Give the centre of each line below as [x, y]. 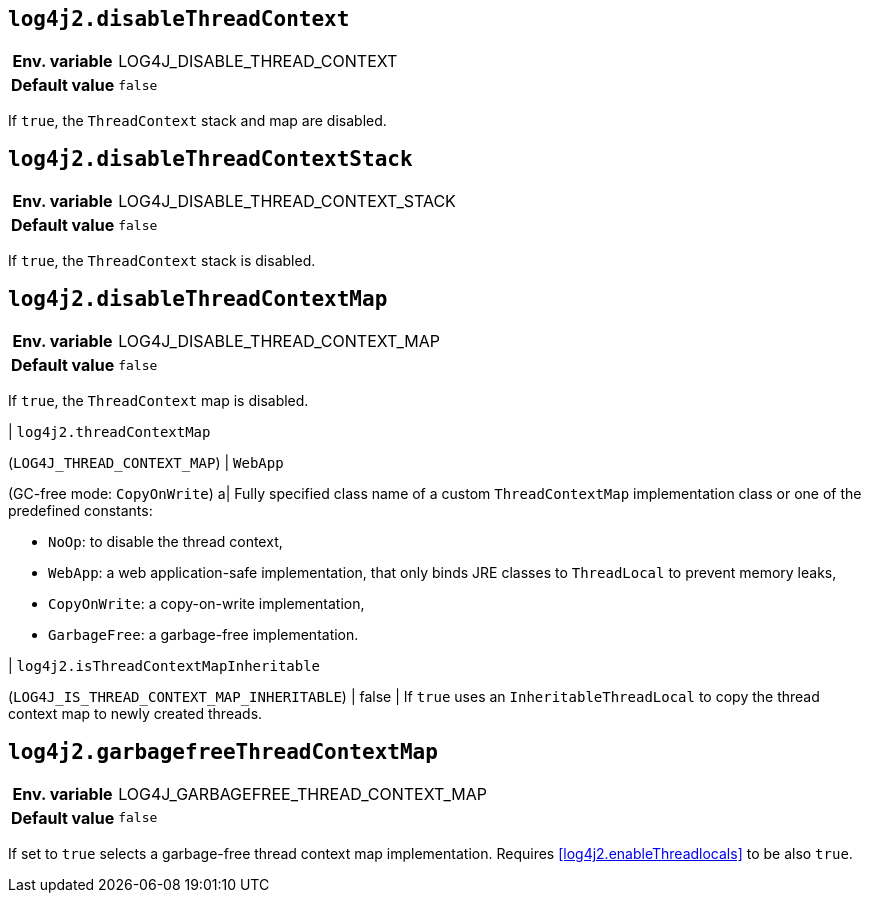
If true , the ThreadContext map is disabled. [158, 401]
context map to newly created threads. [135, 714]
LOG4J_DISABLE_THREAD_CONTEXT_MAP [279, 341]
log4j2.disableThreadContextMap [198, 298]
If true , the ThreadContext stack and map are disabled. [197, 121]
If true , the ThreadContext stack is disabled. [162, 261]
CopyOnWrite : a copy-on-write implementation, [206, 604]
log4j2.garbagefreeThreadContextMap [223, 751]
